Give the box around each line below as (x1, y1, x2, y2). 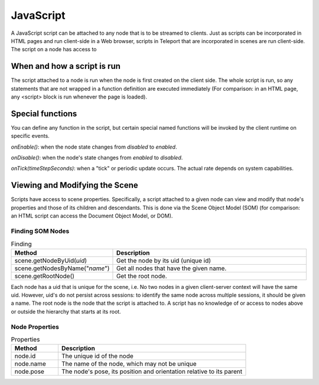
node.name (14, 360, 47, 368)
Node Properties (11, 323, 59, 331)
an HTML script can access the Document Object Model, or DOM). (11, 212, 173, 219)
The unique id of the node (61, 352, 134, 360)
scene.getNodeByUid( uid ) (14, 256, 87, 265)
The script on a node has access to (11, 46, 97, 53)
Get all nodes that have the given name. (116, 264, 227, 272)
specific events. (11, 133, 50, 140)
